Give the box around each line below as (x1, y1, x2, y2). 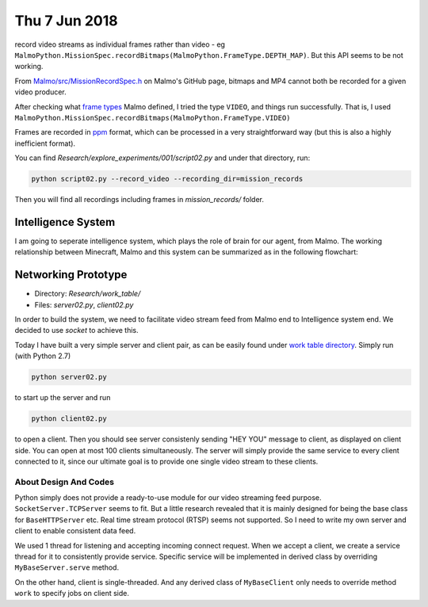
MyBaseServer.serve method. (14, 563, 119, 572)
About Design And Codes (14, 476, 115, 487)
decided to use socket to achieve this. (14, 326, 139, 335)
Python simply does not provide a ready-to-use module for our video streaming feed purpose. (14, 493, 322, 502)
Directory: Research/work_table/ (34, 289, 141, 299)
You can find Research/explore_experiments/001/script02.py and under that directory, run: (14, 153, 311, 162)
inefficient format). (14, 139, 75, 148)
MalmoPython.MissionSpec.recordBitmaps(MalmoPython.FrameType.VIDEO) (14, 113, 291, 122)
